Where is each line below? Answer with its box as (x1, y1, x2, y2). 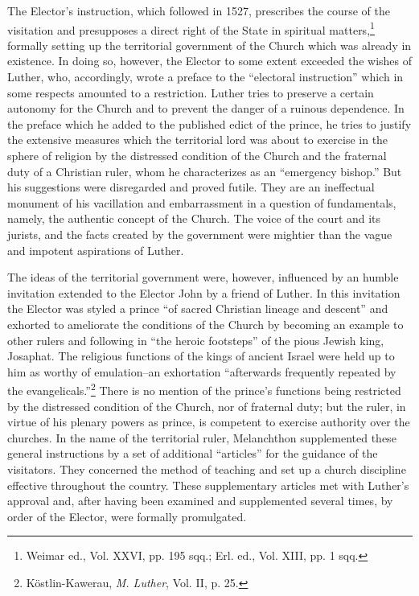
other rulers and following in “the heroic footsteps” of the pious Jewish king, (7, 331, 384, 348)
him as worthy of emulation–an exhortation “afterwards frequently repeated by (7, 363, 396, 380)
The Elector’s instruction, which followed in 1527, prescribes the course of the (7, 2, 390, 18)
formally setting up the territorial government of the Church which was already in (7, 36, 412, 53)
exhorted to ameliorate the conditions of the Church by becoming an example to (7, 315, 404, 332)
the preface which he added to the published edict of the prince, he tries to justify (7, 115, 412, 132)
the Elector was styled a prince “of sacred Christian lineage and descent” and (7, 300, 388, 317)
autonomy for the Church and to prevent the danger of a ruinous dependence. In (7, 100, 405, 117)
